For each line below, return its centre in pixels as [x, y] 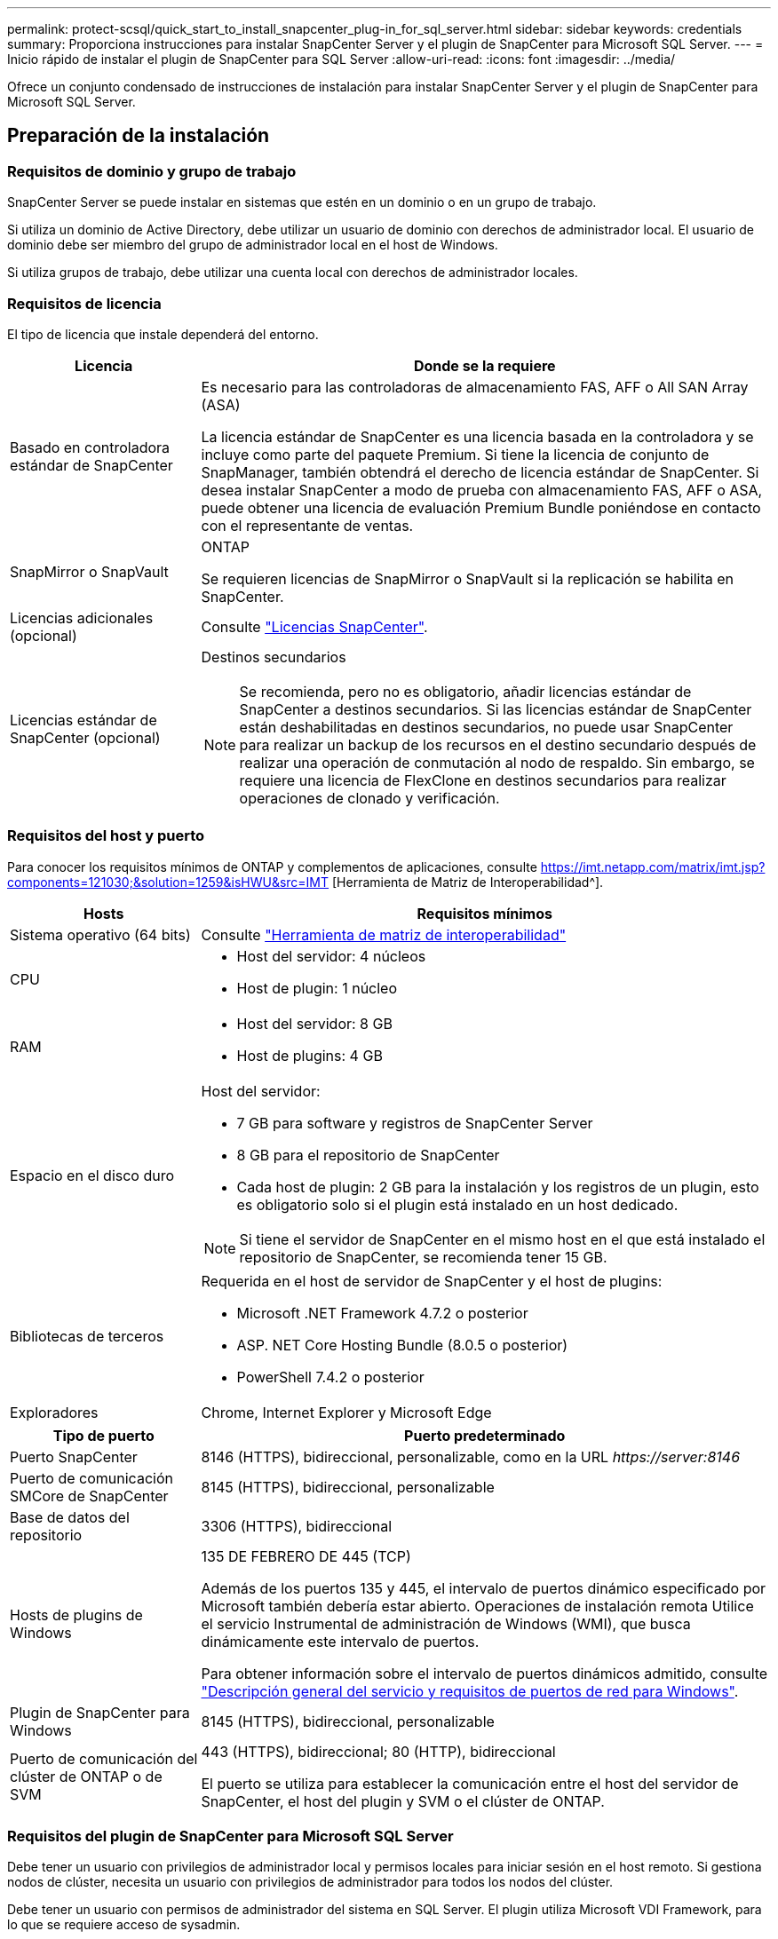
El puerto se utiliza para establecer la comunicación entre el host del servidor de [470, 1783]
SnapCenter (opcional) [85, 737]
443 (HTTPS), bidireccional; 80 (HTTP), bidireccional [378, 1751]
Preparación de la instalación [139, 136]
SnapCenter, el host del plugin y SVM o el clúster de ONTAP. [403, 1801]
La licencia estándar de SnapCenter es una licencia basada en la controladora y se [477, 436]
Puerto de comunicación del [104, 1758]
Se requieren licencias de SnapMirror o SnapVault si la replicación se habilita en [468, 578]
